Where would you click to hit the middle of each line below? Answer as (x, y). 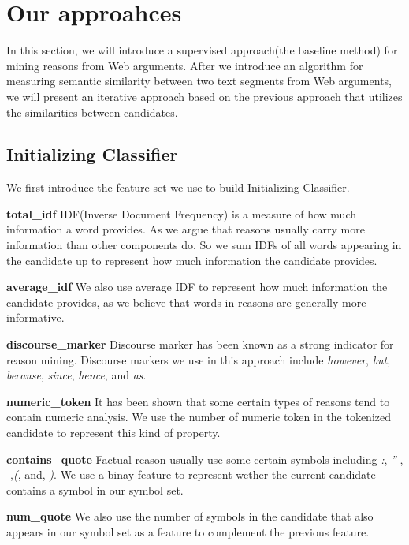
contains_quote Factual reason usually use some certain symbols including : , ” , (205, 459)
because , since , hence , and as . (76, 375)
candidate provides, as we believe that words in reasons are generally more (186, 302)
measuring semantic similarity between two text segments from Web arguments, (199, 81)
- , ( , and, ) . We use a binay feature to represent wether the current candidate (191, 474)
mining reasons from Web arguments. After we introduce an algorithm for (185, 65)
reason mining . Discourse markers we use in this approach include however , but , (199, 359)
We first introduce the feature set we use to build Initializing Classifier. (178, 187)
